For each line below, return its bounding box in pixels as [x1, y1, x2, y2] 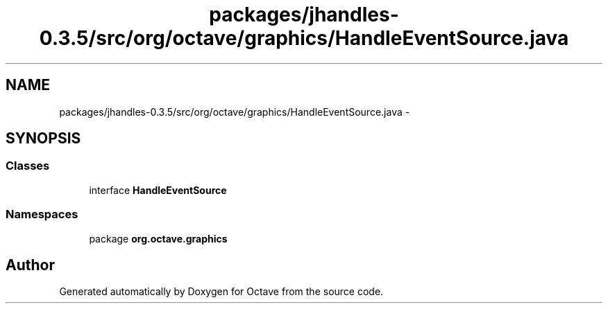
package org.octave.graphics [89, 232, 228, 245]
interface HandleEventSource [89, 184, 227, 196]
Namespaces [6, 207, 78, 222]
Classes [6, 159, 50, 173]
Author [6, 256, 55, 274]
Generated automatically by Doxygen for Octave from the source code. [59, 285, 384, 298]
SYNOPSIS [6, 130, 81, 148]
